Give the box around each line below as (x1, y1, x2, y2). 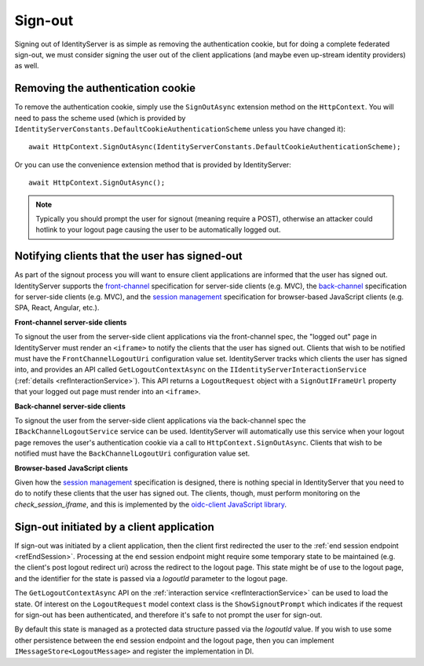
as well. (14, 61, 39, 71)
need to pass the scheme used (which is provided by (14, 113, 186, 123)
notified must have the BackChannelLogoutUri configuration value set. (14, 448, 250, 459)
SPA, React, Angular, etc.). (14, 303, 100, 313)
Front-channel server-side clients (14, 317, 127, 327)
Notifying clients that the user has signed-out (14, 250, 243, 263)
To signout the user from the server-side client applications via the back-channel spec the (14, 415, 306, 425)
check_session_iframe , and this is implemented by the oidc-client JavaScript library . (14, 499, 287, 509)
